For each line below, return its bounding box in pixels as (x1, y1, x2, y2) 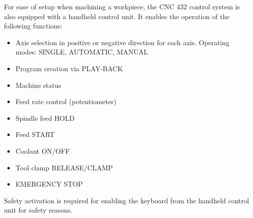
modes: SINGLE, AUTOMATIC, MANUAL (15, 47, 148, 57)
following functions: (4, 21, 62, 31)
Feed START (15, 129, 55, 139)
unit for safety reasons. (4, 205, 73, 215)
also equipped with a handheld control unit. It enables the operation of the (4, 11, 230, 21)
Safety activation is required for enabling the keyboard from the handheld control (4, 195, 249, 205)
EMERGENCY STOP (15, 179, 83, 189)
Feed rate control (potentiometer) (15, 96, 117, 107)
